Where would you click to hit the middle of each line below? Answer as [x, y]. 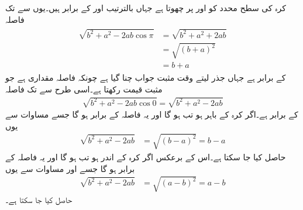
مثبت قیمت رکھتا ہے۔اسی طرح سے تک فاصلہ [84, 89]
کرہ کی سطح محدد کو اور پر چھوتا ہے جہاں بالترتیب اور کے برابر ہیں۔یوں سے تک [146, 8]
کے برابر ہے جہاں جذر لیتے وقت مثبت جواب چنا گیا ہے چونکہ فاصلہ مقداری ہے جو [146, 78]
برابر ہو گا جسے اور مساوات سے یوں [70, 168]
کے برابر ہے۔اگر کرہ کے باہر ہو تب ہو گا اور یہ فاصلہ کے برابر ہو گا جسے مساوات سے [152, 114]
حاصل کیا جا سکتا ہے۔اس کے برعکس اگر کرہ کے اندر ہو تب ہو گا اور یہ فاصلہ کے [146, 156]
